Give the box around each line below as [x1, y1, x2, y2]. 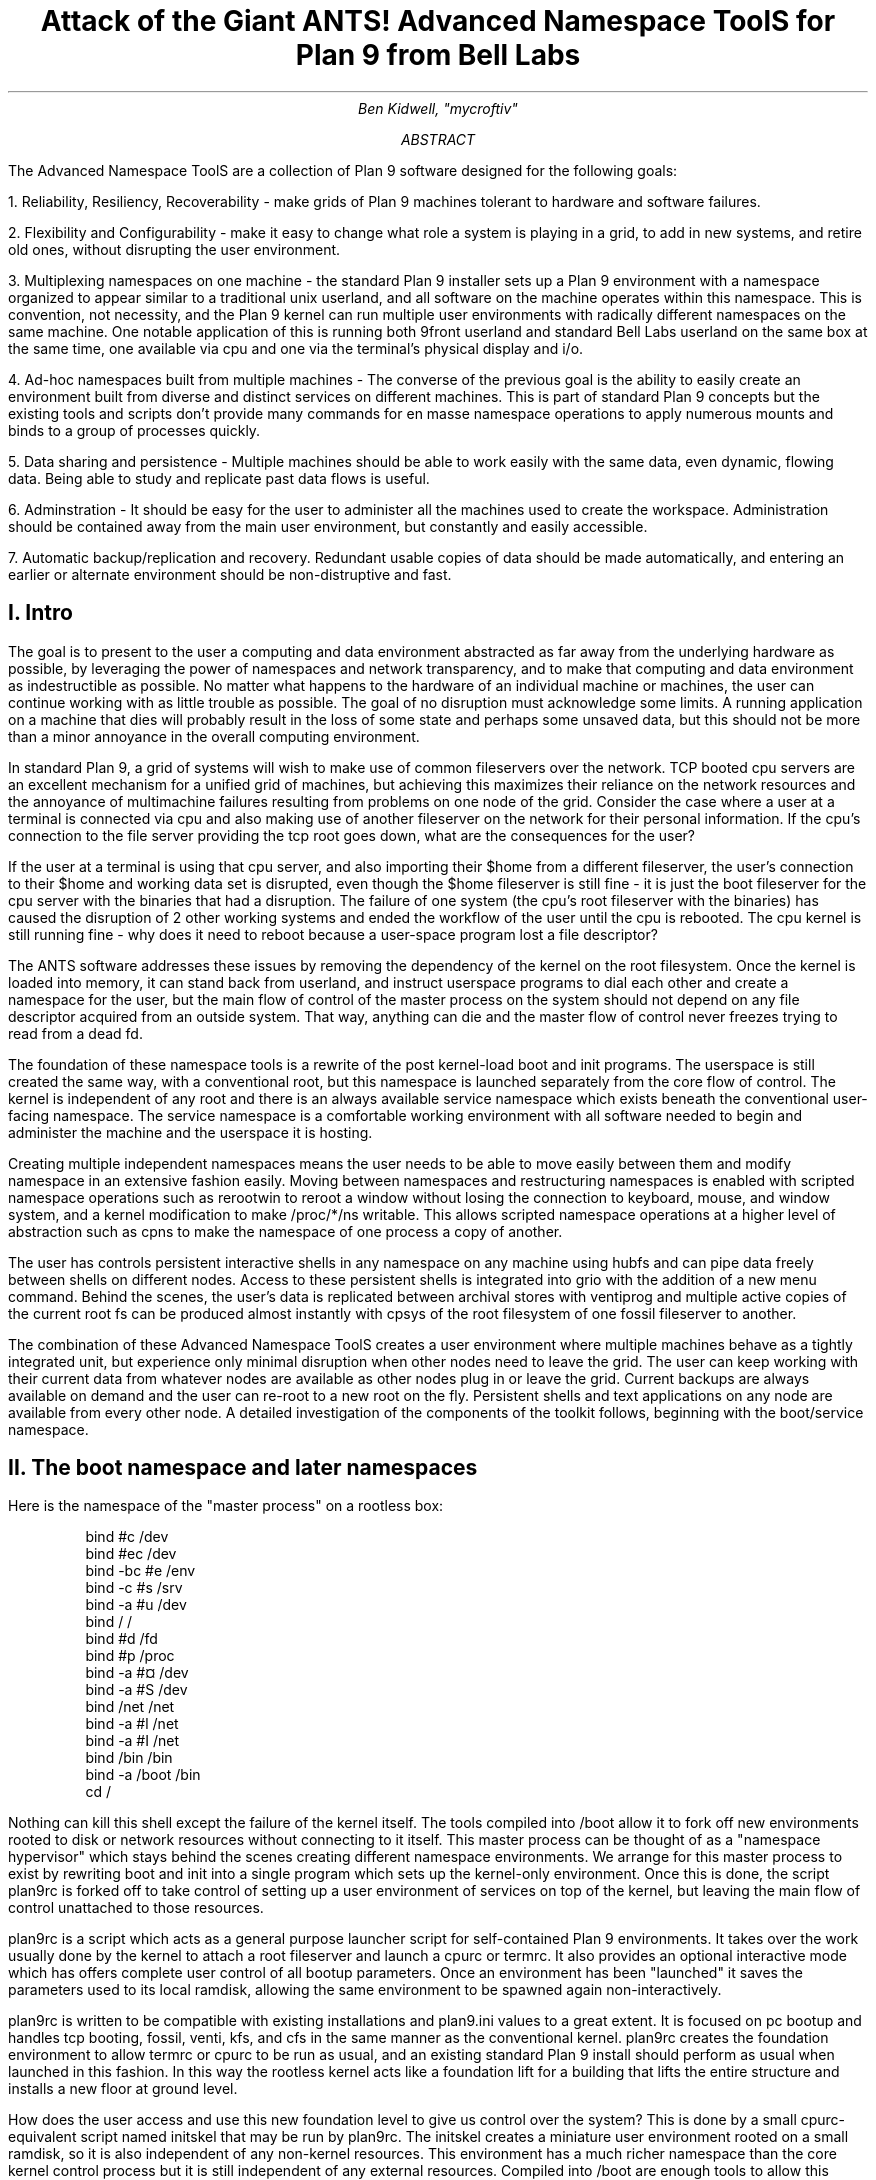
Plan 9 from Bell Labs [295, 38, 581, 72]
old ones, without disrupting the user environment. [8, 240, 341, 258]
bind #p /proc [85, 1647, 175, 1665]
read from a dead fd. [8, 1024, 143, 1042]
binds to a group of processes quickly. [8, 421, 261, 439]
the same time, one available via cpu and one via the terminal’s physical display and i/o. [8, 339, 584, 357]
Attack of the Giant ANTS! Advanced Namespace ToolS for [40, 4, 836, 38]
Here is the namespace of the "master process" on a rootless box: [8, 1497, 444, 1515]
